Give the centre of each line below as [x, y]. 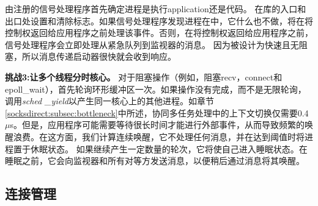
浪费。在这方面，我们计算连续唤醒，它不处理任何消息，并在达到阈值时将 [159, 136]
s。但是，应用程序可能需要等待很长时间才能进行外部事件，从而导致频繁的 [157, 125]
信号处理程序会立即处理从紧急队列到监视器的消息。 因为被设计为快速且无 [152, 44]
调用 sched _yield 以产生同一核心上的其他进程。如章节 [109, 101]
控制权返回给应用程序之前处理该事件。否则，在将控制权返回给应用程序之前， [159, 33]
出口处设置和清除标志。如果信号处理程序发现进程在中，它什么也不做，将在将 [159, 20]
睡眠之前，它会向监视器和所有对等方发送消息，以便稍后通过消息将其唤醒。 [155, 161]
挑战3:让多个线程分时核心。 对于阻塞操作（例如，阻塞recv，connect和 [144, 76]
